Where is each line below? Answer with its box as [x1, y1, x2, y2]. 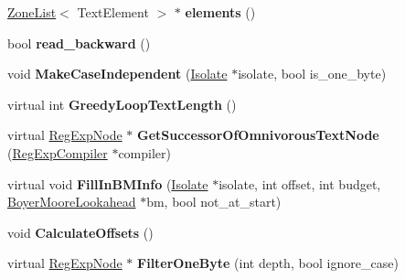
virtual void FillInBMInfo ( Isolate [7, 174, 208, 193]
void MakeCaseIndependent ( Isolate [7, 64, 228, 83]
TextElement [77, 3, 149, 21]
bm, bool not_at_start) [146, 192, 282, 211]
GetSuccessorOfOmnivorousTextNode [137, 125, 379, 145]
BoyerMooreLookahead [7, 192, 136, 211]
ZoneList [7, 3, 57, 21]
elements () [185, 3, 256, 21]
